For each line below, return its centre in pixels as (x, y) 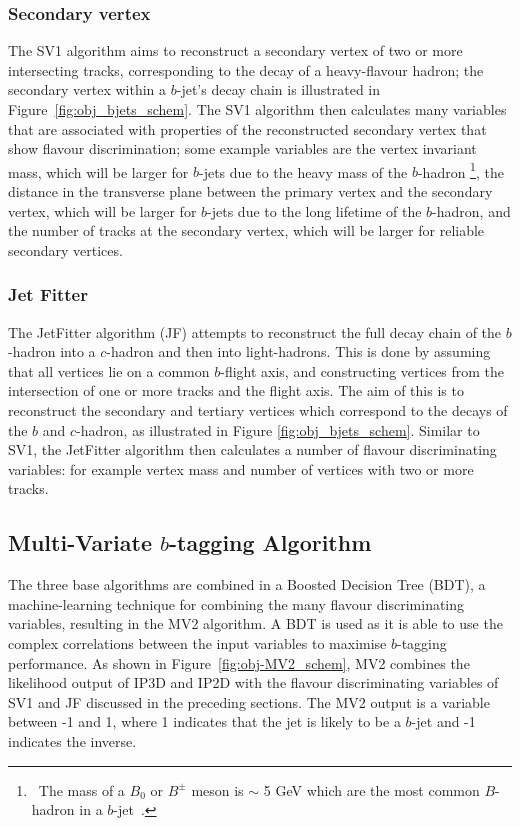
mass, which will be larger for (98, 171)
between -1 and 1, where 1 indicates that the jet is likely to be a (204, 721)
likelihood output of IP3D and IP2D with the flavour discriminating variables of (253, 682)
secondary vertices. (65, 249)
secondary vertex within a (87, 89)
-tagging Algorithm (270, 542)
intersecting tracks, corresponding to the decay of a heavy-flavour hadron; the (246, 69)
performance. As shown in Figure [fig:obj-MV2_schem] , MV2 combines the (239, 662)
